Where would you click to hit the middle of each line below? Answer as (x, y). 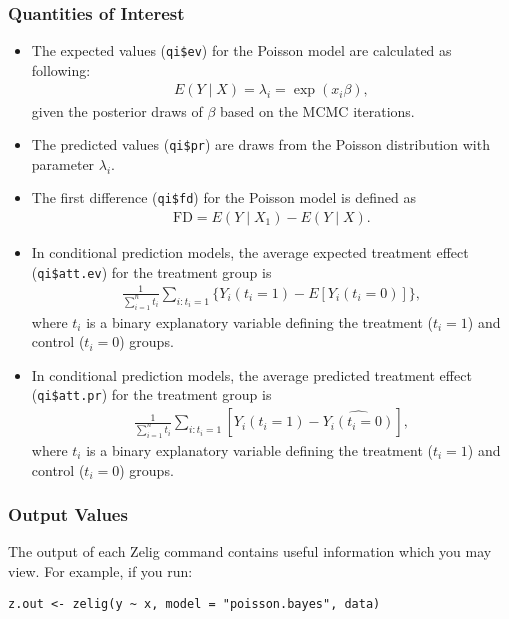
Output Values (68, 514)
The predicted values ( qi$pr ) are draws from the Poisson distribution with (260, 144)
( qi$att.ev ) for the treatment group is (151, 271)
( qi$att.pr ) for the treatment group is (151, 394)
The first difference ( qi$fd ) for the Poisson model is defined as (223, 197)
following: (61, 69)
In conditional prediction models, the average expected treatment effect (250, 252)
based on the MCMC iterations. (317, 110)
